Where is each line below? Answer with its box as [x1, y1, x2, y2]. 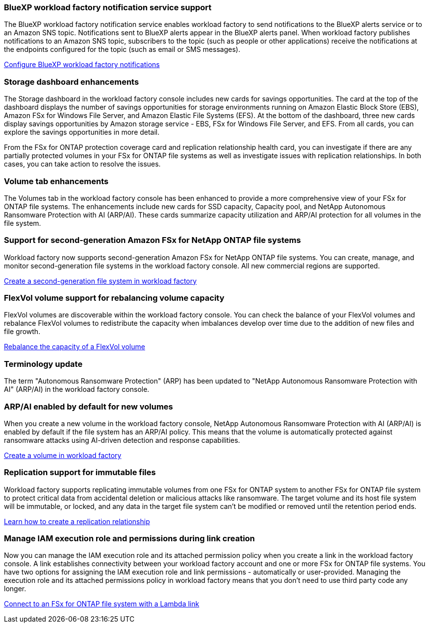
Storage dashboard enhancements [4, 76, 139, 87]
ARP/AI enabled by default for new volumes [4, 401, 173, 411]
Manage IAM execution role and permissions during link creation [4, 533, 255, 543]
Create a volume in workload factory [4, 451, 122, 459]
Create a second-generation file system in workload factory [4, 276, 197, 285]
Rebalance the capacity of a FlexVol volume [4, 342, 145, 351]
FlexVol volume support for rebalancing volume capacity [4, 293, 225, 303]
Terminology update [4, 359, 83, 369]
